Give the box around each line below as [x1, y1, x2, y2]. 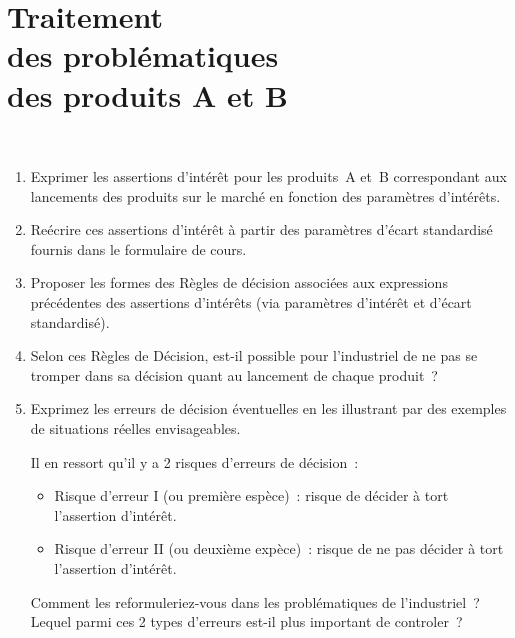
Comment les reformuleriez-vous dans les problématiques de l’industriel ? [30, 591, 480, 612]
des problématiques [7, 35, 279, 76]
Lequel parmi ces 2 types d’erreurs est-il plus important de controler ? [30, 611, 463, 632]
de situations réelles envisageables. [30, 418, 241, 439]
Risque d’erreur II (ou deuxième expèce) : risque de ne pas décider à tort [54, 538, 504, 559]
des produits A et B [7, 74, 288, 115]
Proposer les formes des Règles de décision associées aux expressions [30, 272, 448, 293]
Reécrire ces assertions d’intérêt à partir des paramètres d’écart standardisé [30, 219, 493, 240]
